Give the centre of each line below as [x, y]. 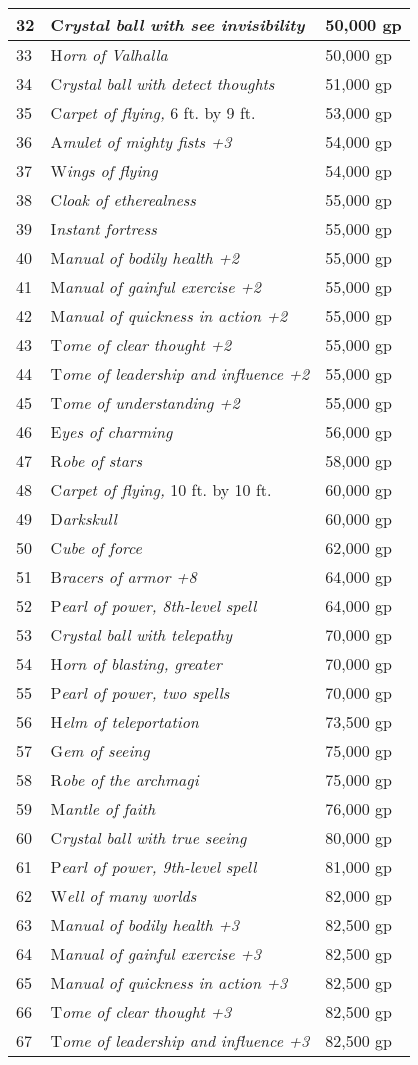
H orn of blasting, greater [136, 663]
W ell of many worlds [123, 895]
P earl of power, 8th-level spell [153, 605]
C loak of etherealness [123, 199]
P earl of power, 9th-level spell [153, 866]
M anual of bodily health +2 [144, 257]
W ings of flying [104, 170]
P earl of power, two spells [140, 692]
